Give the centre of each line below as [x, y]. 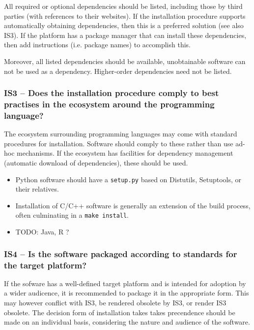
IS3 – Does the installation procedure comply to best [112, 93]
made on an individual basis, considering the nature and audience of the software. [127, 322]
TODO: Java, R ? [42, 232]
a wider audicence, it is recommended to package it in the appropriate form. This [127, 293]
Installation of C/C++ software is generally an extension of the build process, [133, 205]
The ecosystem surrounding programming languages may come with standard [121, 134]
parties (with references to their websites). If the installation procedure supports [125, 16]
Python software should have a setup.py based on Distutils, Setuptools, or [128, 179]
